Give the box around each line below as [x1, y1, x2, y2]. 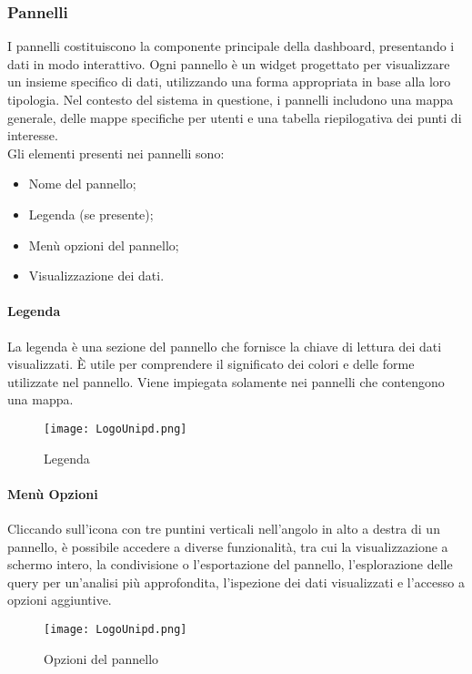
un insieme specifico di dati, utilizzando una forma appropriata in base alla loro [7, 72, 451, 91]
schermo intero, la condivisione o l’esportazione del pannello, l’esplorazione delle [7, 555, 453, 574]
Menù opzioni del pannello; [28, 235, 179, 254]
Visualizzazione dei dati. [28, 266, 165, 285]
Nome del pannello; [28, 174, 136, 193]
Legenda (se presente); [28, 204, 154, 223]
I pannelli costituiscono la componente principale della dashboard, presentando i [7, 36, 455, 56]
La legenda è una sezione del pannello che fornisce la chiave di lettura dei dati [7, 336, 442, 355]
